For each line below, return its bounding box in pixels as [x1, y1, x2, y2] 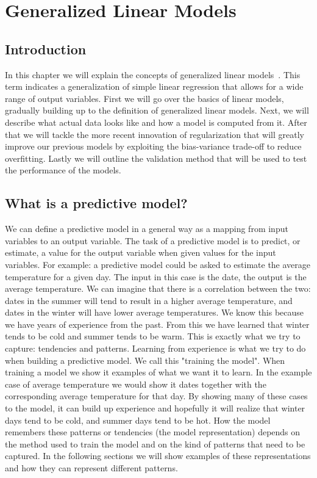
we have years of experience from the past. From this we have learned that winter [5, 317, 310, 330]
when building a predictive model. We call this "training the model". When [5, 353, 285, 366]
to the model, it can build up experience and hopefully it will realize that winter [5, 402, 305, 415]
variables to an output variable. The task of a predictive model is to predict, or [5, 234, 301, 247]
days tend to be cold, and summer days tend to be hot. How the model [5, 413, 271, 426]
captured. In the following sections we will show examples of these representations [5, 449, 311, 462]
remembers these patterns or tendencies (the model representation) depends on [5, 425, 301, 438]
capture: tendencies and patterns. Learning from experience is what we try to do [5, 342, 306, 355]
